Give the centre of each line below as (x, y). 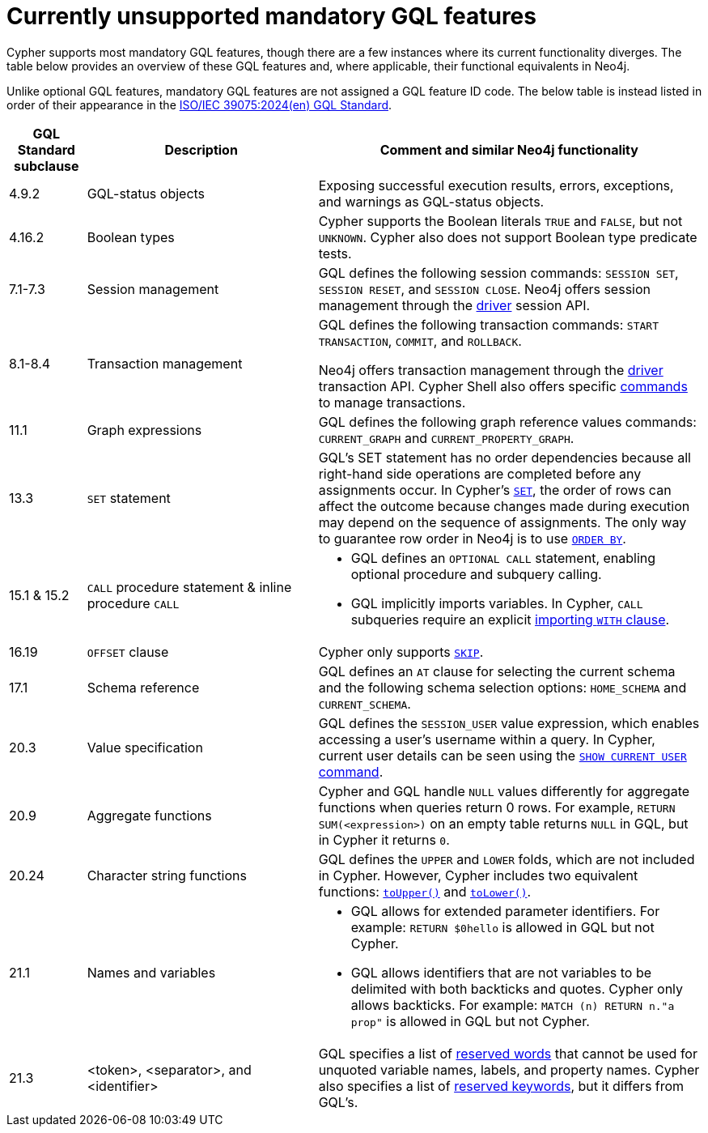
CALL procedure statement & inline (189, 587)
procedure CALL (133, 603)
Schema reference (143, 687)
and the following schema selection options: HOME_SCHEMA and (502, 687)
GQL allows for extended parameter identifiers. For (505, 911)
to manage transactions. (392, 402)
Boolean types (131, 237)
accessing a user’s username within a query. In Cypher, (487, 739)
